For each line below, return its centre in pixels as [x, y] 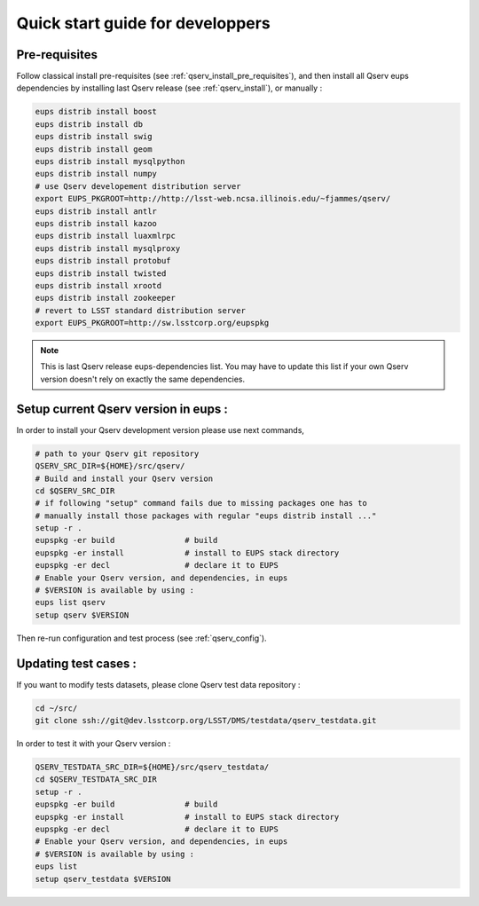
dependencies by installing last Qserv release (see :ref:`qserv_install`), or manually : [169, 88]
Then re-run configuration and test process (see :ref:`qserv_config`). [141, 638]
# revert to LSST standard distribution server [140, 310]
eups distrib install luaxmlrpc [106, 236]
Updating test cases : [76, 663]
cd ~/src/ [56, 708]
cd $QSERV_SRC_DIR [75, 491]
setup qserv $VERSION [82, 615]
